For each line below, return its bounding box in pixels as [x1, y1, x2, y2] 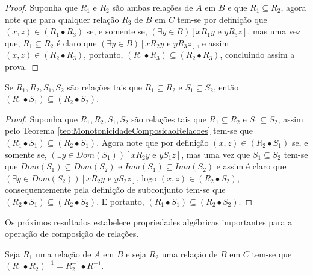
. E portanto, [96, 195, 144, 207]
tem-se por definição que [177, 13, 267, 25]
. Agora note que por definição [96, 136, 209, 148]
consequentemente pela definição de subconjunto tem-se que [5, 183, 226, 196]
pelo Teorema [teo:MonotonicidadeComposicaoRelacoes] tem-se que [5, 124, 253, 137]
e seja [126, 247, 147, 260]
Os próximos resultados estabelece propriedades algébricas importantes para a [5, 215, 293, 228]
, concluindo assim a [220, 48, 295, 61]
